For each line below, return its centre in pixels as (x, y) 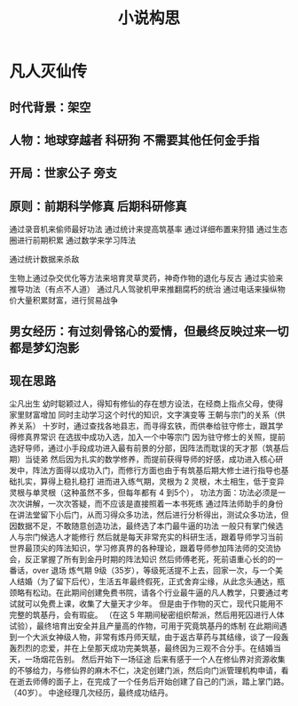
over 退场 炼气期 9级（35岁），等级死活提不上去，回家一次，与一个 (154, 571)
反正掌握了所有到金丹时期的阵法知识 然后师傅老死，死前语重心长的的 (150, 559)
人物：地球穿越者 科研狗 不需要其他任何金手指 (134, 140)
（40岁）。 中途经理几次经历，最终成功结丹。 (91, 693)
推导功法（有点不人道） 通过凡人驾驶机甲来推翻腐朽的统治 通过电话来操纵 (143, 289)
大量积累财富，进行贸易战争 (67, 301)
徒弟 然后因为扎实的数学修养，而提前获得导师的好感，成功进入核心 (154, 460)
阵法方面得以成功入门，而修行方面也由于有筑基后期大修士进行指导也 (157, 470)
